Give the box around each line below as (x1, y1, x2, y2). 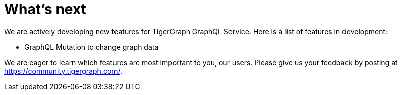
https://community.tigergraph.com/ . (4, 66, 123, 75)
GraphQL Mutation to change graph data (24, 42, 159, 51)
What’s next (4, 1, 86, 18)
